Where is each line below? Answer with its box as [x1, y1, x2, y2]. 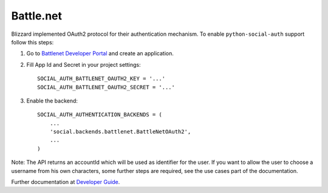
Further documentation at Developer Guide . [11, 178, 120, 186]
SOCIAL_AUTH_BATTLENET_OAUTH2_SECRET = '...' [37, 84, 176, 90]
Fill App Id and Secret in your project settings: [26, 61, 141, 68]
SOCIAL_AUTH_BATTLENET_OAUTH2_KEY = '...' [37, 75, 166, 82]
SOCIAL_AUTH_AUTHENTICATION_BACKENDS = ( [37, 111, 162, 118]
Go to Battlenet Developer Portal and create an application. [26, 50, 174, 57]
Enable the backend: [26, 97, 78, 104]
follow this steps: [11, 38, 54, 46]
